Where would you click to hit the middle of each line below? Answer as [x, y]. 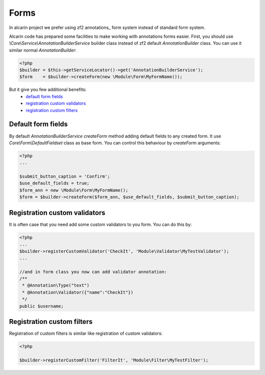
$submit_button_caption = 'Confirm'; [65, 176]
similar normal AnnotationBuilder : [43, 50]
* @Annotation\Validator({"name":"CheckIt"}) [78, 292]
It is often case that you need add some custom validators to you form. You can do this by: [101, 224]
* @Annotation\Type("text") [56, 285]
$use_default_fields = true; [54, 183]
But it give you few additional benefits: [48, 90]
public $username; [41, 306]
